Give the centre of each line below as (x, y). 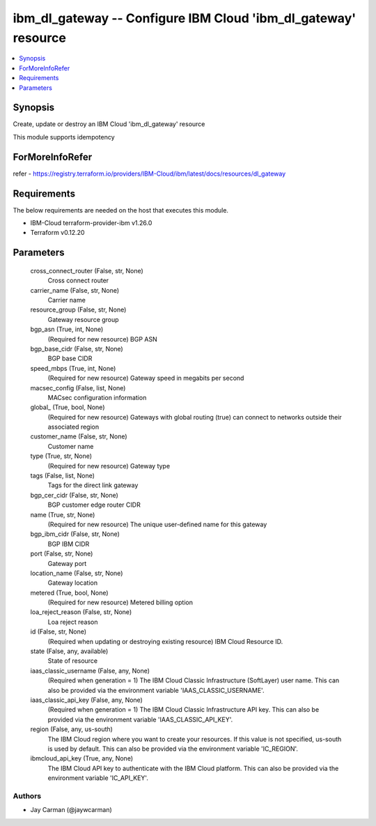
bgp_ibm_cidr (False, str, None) (75, 534)
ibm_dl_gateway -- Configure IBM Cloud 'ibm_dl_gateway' (185, 18)
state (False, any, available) (69, 651)
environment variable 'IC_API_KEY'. (98, 778)
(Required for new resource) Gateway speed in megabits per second (146, 378)
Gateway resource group (83, 319)
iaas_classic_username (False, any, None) (90, 671)
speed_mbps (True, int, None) (73, 368)
